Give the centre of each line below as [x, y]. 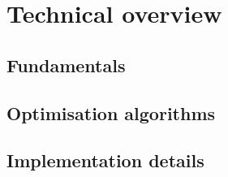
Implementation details [105, 160]
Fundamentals [66, 65]
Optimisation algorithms [111, 112]
